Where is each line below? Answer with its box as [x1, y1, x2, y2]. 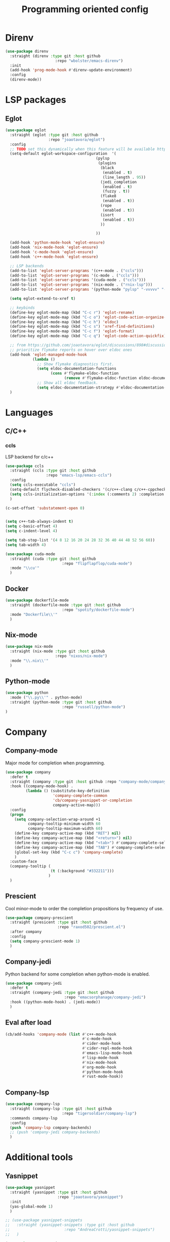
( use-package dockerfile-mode [5, 598, 69, 603]
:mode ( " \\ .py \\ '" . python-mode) [10, 695, 82, 700]
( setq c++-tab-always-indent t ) [5, 519, 73, 524]
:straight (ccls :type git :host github [10, 468, 96, 473]
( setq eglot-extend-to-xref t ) [10, 296, 76, 301]
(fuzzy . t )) [102, 189, 130, 194]
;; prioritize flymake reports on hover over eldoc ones [10, 347, 133, 353]
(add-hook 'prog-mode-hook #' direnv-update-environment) [10, 67, 133, 73]
